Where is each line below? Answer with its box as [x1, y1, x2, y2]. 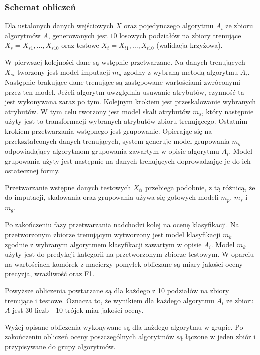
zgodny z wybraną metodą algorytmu [123, 66, 238, 77]
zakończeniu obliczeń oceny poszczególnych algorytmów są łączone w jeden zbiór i [5, 331, 256, 342]
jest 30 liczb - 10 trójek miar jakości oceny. [12, 305, 144, 315]
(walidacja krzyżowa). [156, 40, 223, 50]
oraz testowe [61, 40, 99, 50]
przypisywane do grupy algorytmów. [5, 341, 116, 351]
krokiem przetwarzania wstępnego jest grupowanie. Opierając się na [5, 126, 212, 136]
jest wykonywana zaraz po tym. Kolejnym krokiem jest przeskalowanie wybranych [5, 96, 256, 107]
